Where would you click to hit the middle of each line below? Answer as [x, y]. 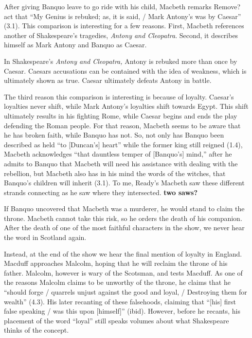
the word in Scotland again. [45, 237]
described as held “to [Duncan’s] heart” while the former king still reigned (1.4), [123, 144]
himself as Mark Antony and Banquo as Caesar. [75, 45]
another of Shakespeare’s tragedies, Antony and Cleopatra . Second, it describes [121, 35]
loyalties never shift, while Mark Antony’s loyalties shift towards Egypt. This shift [126, 106]
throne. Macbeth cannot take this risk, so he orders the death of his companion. [123, 218]
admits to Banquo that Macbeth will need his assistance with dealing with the [121, 163]
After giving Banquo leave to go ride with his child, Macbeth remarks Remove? [122, 6]
